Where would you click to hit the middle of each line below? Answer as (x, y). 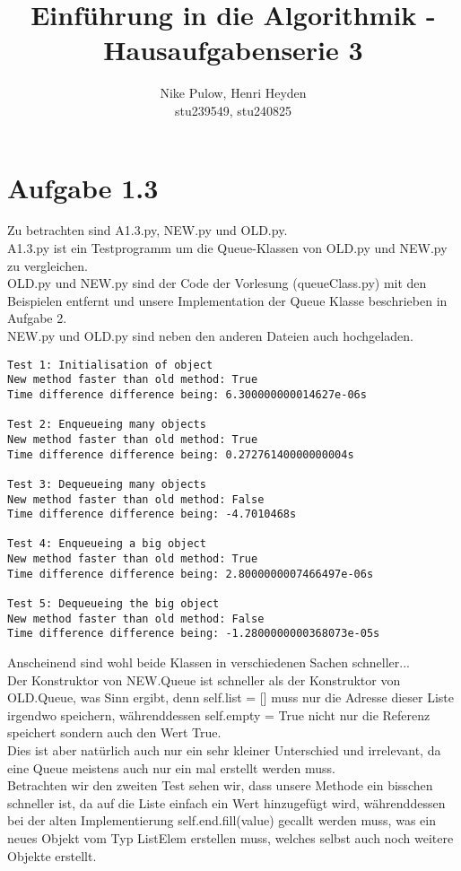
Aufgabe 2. (37, 318)
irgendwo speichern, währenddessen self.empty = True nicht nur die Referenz (219, 714)
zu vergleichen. (48, 265)
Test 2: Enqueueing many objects (107, 425)
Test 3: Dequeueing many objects (107, 484)
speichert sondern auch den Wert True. (114, 732)
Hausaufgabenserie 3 (233, 50)
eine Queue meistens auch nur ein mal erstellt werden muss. (172, 767)
